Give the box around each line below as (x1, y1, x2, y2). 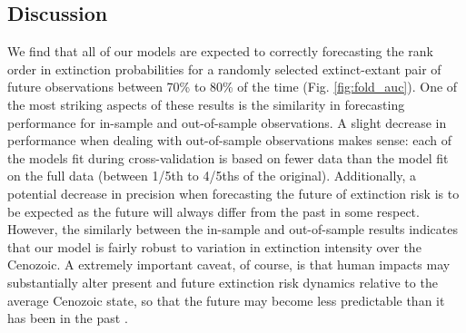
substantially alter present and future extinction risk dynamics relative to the (7, 272, 438, 291)
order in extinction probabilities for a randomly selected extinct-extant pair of (7, 59, 441, 78)
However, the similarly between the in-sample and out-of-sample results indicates (7, 220, 458, 239)
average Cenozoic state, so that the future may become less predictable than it (7, 290, 445, 309)
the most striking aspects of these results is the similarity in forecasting (7, 94, 405, 113)
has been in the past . (7, 309, 128, 328)
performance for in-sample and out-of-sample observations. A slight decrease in (7, 113, 447, 132)
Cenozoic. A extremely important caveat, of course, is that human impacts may (7, 255, 451, 274)
